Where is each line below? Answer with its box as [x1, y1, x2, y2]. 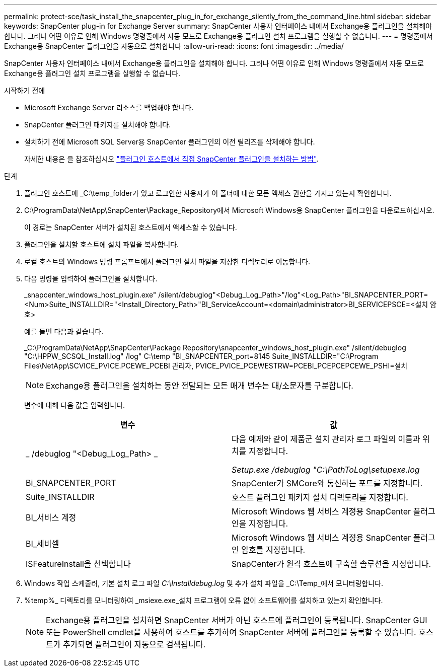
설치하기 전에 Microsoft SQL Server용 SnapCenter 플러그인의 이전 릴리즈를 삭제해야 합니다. [24, 137, 315, 146]
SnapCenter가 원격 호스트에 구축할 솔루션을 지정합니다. [232, 559, 431, 569]
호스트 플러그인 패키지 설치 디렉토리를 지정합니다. [232, 492, 408, 502]
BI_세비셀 [26, 539, 59, 549]
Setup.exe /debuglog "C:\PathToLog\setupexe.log [232, 465, 420, 475]
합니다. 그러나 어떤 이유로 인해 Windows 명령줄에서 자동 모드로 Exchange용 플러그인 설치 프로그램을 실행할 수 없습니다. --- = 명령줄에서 [4, 32, 433, 40]
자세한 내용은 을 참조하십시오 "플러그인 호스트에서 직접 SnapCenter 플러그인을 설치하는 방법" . [24, 155, 319, 163]
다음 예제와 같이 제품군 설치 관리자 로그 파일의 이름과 [232, 434, 420, 444]
